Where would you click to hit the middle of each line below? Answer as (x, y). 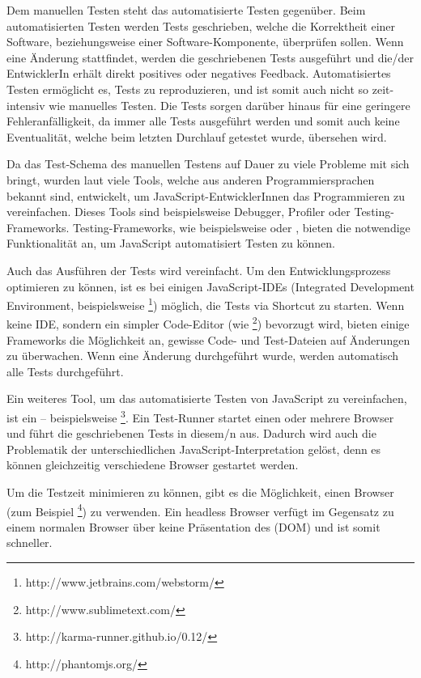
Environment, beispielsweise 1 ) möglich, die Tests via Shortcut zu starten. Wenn (206, 304)
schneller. (30, 542)
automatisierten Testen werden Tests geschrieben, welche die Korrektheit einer (201, 25)
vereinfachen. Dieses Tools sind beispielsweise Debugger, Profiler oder (179, 212)
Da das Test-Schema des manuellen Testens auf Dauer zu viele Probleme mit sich (208, 164)
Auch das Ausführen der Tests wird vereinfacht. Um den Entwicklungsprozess (199, 270)
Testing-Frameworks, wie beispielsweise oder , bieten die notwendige (242, 227)
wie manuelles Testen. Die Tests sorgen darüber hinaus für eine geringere (230, 105)
